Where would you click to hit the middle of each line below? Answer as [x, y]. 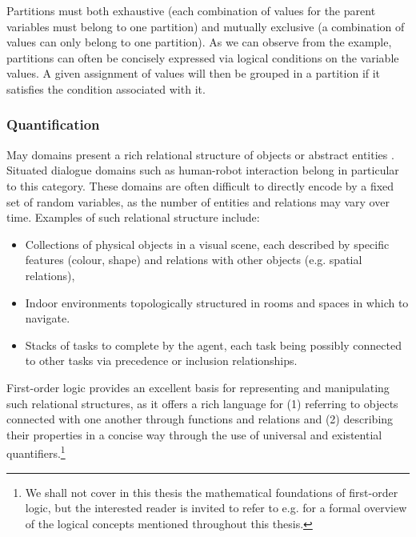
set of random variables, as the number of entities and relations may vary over [198, 201]
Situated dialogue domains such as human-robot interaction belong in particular [203, 170]
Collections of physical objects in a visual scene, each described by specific [207, 244]
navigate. [48, 318]
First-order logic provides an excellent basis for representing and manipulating [198, 387]
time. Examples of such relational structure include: [133, 217]
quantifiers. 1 [36, 452]
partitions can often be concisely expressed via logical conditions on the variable [203, 57]
